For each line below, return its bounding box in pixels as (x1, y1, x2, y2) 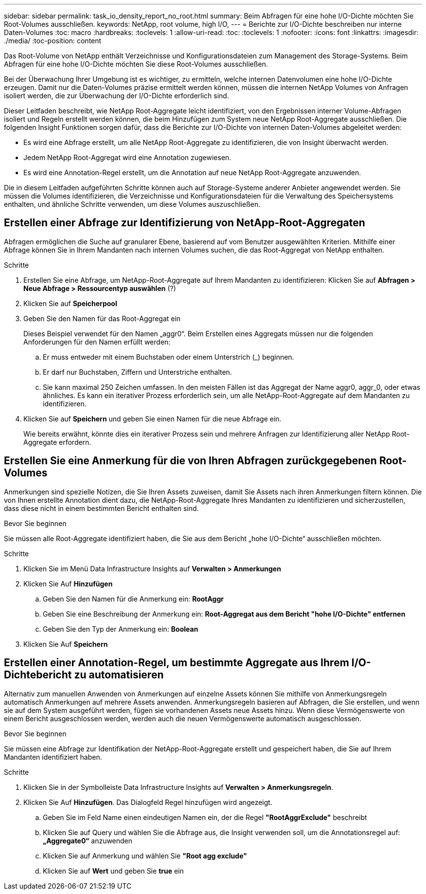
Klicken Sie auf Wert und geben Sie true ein (43, 866, 184, 875)
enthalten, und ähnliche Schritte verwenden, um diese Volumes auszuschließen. (4, 200, 261, 208)
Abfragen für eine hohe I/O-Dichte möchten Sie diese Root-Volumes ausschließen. (4, 60, 268, 68)
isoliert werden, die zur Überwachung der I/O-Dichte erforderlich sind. (4, 91, 229, 100)
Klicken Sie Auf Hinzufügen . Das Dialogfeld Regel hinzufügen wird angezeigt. (23, 798, 272, 806)
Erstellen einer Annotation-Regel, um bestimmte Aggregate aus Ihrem (4, 657, 349, 669)
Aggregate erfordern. (23, 438, 91, 446)
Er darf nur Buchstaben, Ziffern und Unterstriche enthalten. (43, 367, 232, 376)
